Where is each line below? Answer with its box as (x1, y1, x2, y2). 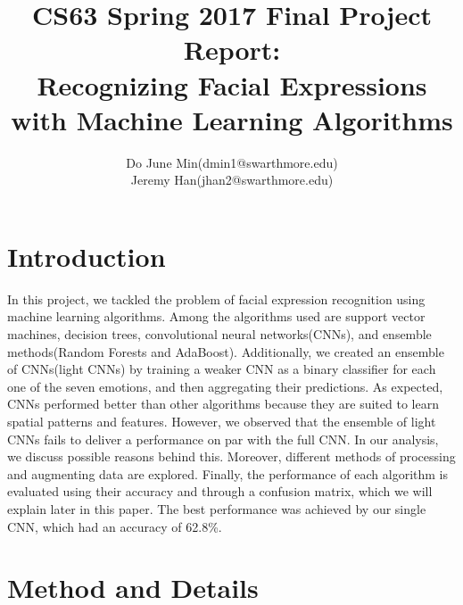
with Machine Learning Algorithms (11, 101, 453, 137)
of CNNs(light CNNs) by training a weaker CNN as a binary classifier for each (7, 360, 436, 378)
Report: (183, 31, 281, 68)
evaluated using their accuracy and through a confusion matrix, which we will (7, 482, 433, 501)
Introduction (7, 237, 166, 274)
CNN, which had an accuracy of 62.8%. (7, 517, 222, 535)
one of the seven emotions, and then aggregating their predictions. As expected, (7, 377, 443, 395)
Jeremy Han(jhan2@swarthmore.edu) (130, 170, 334, 189)
